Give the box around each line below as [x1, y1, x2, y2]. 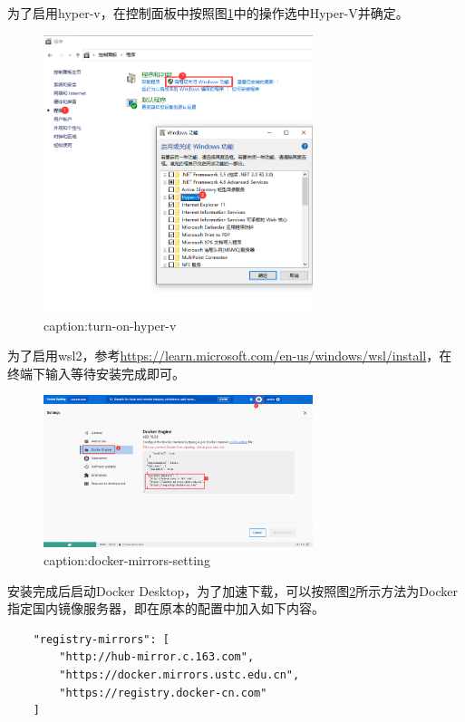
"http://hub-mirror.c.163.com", [59, 650, 255, 664]
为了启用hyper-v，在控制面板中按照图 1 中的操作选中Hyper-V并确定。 [7, 4, 409, 22]
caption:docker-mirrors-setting [44, 551, 210, 570]
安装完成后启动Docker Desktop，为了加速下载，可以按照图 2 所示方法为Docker [7, 581, 458, 600]
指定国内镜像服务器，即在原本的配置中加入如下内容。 [7, 599, 325, 618]
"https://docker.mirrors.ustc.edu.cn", [59, 668, 300, 681]
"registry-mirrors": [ [33, 632, 170, 646]
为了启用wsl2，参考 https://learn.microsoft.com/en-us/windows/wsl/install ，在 [7, 346, 452, 365]
